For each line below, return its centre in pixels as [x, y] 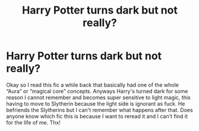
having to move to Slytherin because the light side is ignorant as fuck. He [96, 103]
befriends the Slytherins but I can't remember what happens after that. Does [99, 110]
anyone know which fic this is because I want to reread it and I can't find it [97, 116]
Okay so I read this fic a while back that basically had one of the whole [93, 85]
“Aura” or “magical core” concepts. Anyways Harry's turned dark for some [97, 91]
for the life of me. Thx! [33, 122]
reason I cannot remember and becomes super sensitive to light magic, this [99, 97]
